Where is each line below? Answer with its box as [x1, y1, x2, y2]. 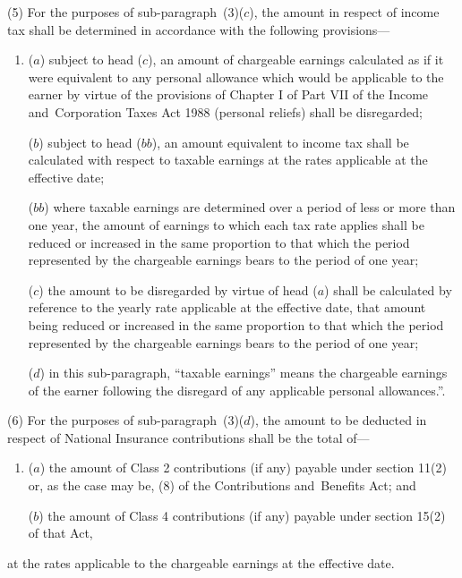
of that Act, [28, 523, 93, 542]
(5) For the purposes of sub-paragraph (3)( [7, 3, 244, 21]
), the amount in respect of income [249, 3, 440, 21]
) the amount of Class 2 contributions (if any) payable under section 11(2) [39, 458, 447, 477]
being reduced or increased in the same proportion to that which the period [28, 315, 444, 334]
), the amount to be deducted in [250, 411, 427, 429]
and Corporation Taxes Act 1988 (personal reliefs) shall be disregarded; [28, 102, 423, 121]
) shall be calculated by [324, 280, 452, 299]
